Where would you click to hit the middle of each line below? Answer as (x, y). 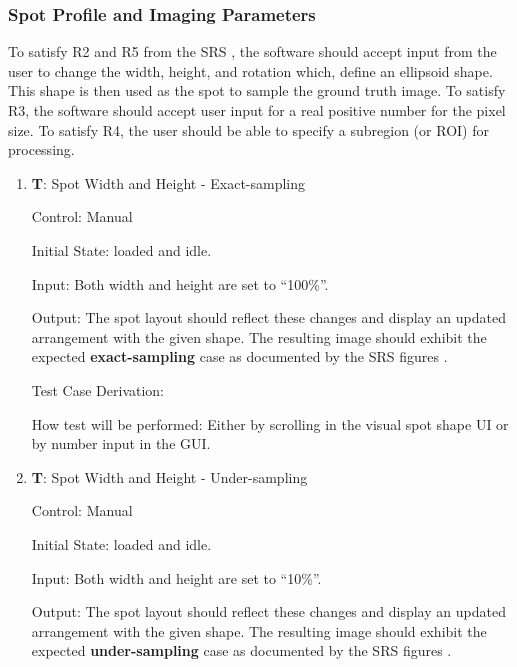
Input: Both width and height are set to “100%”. (180, 283)
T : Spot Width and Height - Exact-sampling (168, 182)
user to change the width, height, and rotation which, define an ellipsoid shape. (250, 70)
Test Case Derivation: (97, 389)
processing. (41, 149)
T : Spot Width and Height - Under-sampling (169, 476)
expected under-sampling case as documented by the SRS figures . (241, 650)
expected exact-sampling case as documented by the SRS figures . (239, 356)
